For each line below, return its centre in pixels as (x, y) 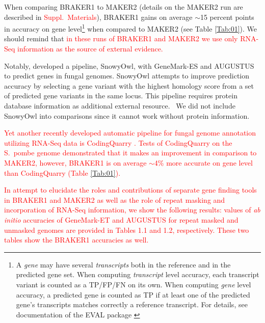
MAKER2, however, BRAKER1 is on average (75, 162)
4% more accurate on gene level (203, 162)
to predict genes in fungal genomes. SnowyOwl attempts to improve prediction (127, 76)
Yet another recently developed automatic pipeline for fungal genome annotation (130, 133)
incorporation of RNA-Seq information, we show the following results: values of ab (132, 210)
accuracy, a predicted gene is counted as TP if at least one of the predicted (133, 294)
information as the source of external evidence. (90, 49)
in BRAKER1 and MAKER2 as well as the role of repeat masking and (115, 199)
